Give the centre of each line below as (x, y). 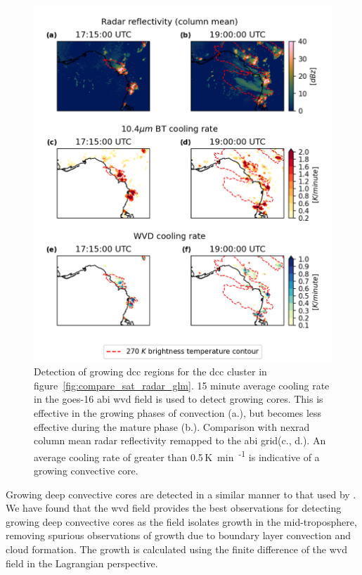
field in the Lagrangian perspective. (82, 563)
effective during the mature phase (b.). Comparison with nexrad (172, 426)
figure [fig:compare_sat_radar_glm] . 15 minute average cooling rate (182, 385)
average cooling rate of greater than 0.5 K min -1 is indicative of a (177, 456)
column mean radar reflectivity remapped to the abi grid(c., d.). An (180, 440)
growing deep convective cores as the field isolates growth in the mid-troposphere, (181, 521)
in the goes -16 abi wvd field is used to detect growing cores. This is (179, 399)
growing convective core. (86, 471)
